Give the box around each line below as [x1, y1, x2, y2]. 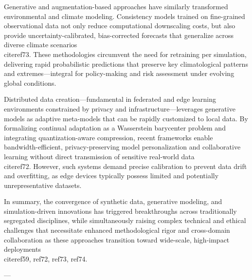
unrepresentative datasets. [4, 180, 82, 190]
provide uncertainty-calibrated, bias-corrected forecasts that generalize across [4, 30, 234, 40]
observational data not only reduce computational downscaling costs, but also [4, 20, 235, 31]
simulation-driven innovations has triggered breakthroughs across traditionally [4, 205, 237, 216]
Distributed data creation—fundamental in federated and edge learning [4, 94, 216, 104]
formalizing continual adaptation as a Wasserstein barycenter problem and [4, 123, 226, 133]
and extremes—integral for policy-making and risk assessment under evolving [4, 68, 234, 78]
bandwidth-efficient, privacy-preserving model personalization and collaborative [4, 142, 241, 152]
